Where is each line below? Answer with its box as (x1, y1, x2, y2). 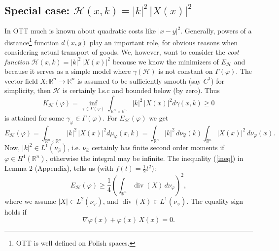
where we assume (4, 195, 56, 206)
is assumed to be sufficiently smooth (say (77, 75, 201, 86)
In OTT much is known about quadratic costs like (4, 26, 156, 36)
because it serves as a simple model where (4, 66, 131, 76)
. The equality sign (186, 195, 244, 206)
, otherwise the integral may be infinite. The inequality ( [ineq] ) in (45, 153, 244, 163)
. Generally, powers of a (180, 26, 252, 36)
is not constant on (158, 66, 213, 76)
